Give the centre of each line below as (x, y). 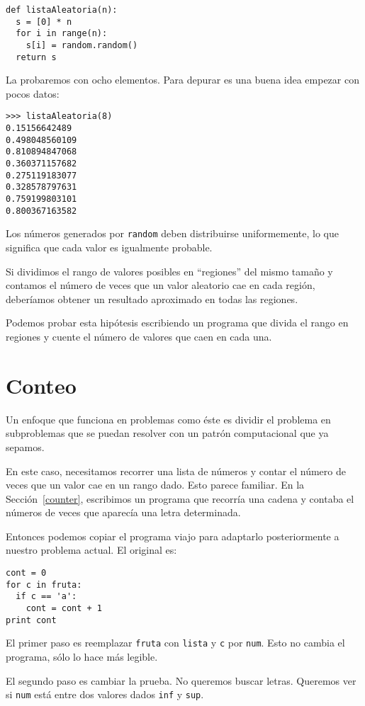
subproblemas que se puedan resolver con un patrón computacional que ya (167, 433)
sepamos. (25, 446)
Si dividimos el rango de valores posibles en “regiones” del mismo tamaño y (169, 271)
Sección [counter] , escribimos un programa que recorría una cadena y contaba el (180, 498)
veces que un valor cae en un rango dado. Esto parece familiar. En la (155, 485)
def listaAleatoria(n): (62, 10)
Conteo (41, 385)
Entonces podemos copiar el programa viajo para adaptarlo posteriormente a (173, 536)
